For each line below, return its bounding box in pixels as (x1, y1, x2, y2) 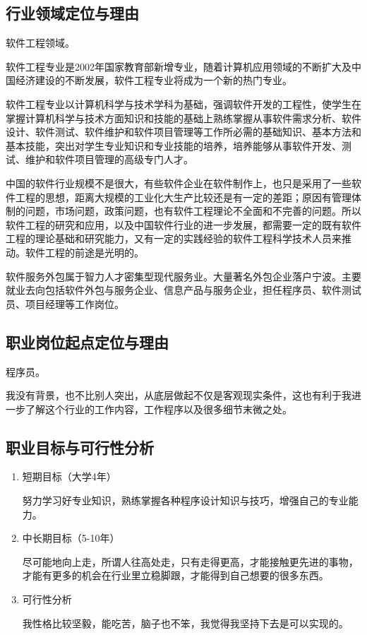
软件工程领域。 (6, 35, 75, 50)
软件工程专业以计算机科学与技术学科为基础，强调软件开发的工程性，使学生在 (6, 96, 361, 111)
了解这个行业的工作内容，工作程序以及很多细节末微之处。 (25, 401, 292, 416)
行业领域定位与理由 (6, 2, 139, 24)
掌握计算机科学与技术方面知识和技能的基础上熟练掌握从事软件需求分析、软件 (6, 110, 361, 125)
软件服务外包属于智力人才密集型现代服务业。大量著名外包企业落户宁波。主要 (6, 268, 361, 283)
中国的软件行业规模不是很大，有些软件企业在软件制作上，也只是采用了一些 (6, 175, 351, 190)
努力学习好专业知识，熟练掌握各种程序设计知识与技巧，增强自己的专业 (22, 493, 349, 508)
